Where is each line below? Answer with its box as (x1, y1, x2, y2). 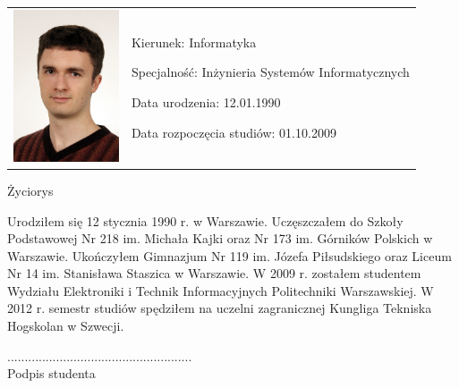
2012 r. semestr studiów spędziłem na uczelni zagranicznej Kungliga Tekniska (7, 299, 432, 317)
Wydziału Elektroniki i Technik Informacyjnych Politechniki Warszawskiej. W (7, 281, 434, 299)
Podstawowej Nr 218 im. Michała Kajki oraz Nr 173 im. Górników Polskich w (7, 229, 433, 248)
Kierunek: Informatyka (131, 32, 257, 51)
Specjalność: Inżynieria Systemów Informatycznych (131, 63, 410, 81)
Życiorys (7, 181, 54, 199)
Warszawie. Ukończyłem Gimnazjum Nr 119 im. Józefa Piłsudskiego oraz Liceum (7, 246, 452, 265)
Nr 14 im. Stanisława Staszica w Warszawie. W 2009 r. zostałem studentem (7, 264, 421, 283)
